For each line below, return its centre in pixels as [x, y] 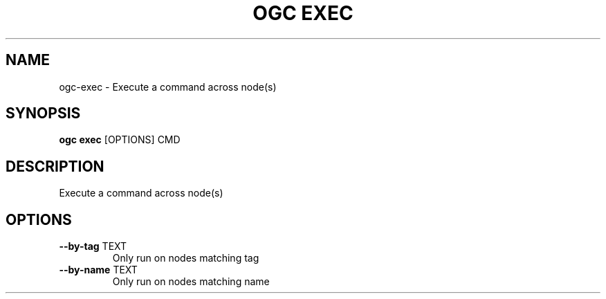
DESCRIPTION [55, 166]
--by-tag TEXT [93, 246]
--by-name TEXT [98, 270]
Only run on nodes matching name [191, 282]
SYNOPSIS [43, 114]
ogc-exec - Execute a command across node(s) [168, 87]
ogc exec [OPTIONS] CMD [120, 140]
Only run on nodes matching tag [186, 258]
